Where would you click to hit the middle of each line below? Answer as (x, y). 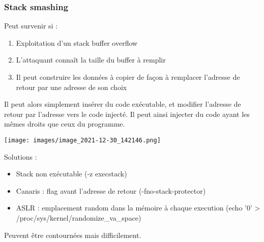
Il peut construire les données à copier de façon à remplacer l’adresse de (128, 77)
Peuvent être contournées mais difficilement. (73, 235)
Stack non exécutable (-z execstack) (71, 174)
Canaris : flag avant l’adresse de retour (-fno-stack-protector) (111, 190)
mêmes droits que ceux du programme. (65, 124)
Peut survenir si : (31, 26)
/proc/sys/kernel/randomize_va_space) (79, 218)
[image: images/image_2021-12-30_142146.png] (82, 140)
